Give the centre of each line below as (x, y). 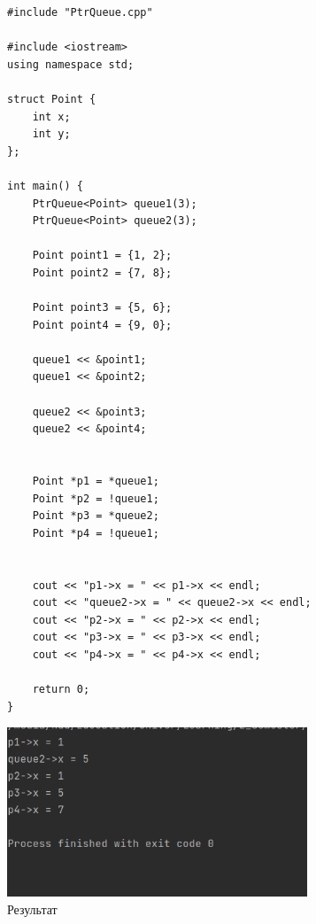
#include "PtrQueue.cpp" (80, 12)
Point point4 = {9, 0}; (102, 325)
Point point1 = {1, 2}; (102, 256)
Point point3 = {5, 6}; (102, 308)
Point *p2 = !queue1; (96, 498)
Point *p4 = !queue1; (96, 533)
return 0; (61, 690)
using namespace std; (71, 64)
